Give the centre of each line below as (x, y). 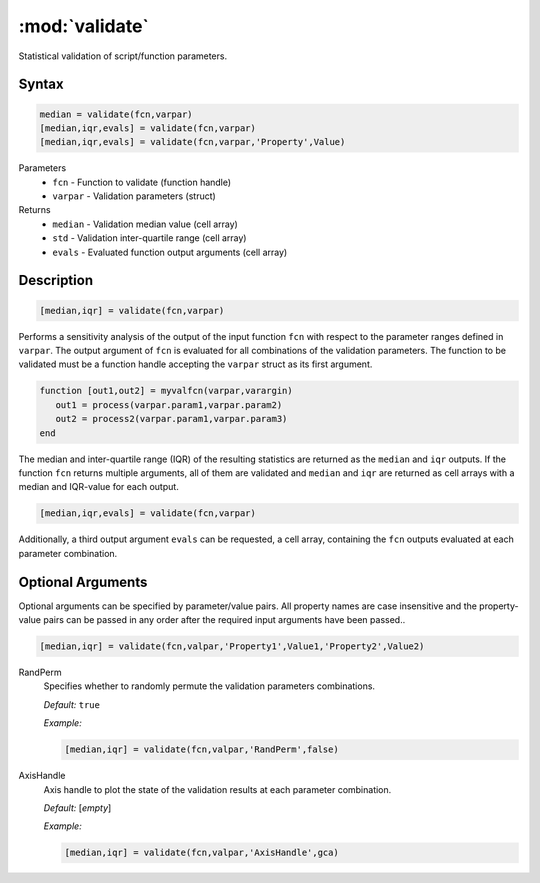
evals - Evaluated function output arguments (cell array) (170, 252)
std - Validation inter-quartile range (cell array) (149, 238)
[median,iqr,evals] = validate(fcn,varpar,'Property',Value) (192, 142)
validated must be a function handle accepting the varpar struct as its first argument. (195, 364)
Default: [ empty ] (77, 807)
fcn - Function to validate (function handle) (142, 182)
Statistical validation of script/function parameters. (123, 56)
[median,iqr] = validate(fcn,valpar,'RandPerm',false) (201, 749)
